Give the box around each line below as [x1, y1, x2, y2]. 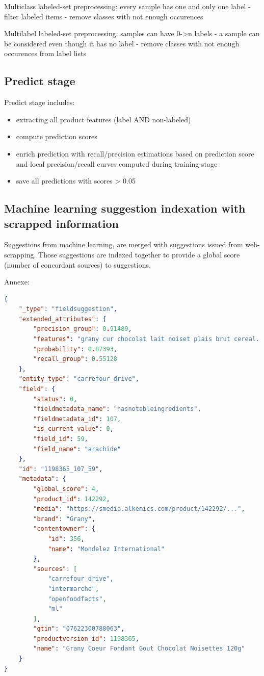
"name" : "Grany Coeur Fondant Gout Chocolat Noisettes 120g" [33, 645, 245, 653]
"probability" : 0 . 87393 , [33, 345, 118, 353]
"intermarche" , [47, 585, 99, 592]
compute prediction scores [16, 131, 97, 142]
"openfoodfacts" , [47, 595, 107, 603]
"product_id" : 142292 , [33, 495, 110, 503]
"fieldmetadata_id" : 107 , [33, 415, 121, 423]
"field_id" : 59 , [33, 435, 88, 443]
